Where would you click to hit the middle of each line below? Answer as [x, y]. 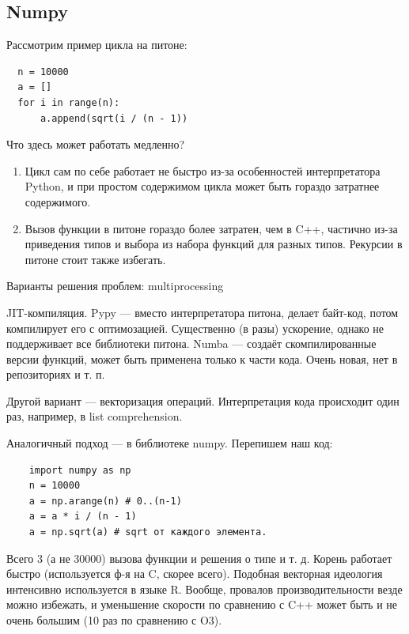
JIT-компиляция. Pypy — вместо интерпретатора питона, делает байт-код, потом [203, 312]
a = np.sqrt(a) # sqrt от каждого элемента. [148, 532]
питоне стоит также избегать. [95, 259]
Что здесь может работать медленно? [96, 144]
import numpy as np [80, 470]
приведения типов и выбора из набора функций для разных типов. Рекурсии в [214, 244]
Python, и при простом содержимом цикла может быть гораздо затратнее [202, 186]
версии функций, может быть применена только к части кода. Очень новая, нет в [202, 359]
